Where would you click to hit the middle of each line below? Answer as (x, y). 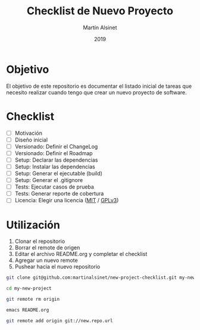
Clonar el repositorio (40, 241)
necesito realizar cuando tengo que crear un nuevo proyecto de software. (97, 92)
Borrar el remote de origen (47, 248)
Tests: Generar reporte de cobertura (59, 194)
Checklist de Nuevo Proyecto (100, 11)
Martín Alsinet (100, 27)
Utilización (33, 225)
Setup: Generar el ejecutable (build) (59, 173)
